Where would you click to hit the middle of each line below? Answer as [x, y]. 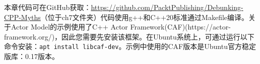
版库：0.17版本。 [31, 56]
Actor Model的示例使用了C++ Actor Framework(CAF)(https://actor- [121, 27]
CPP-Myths [22, 17]
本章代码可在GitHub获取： [48, 7]
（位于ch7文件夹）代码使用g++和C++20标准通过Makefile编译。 [145, 17]
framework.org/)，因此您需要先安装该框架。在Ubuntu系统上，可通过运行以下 [129, 36]
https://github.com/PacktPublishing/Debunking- [167, 7]
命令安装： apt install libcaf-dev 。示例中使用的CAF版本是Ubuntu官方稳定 [130, 46]
